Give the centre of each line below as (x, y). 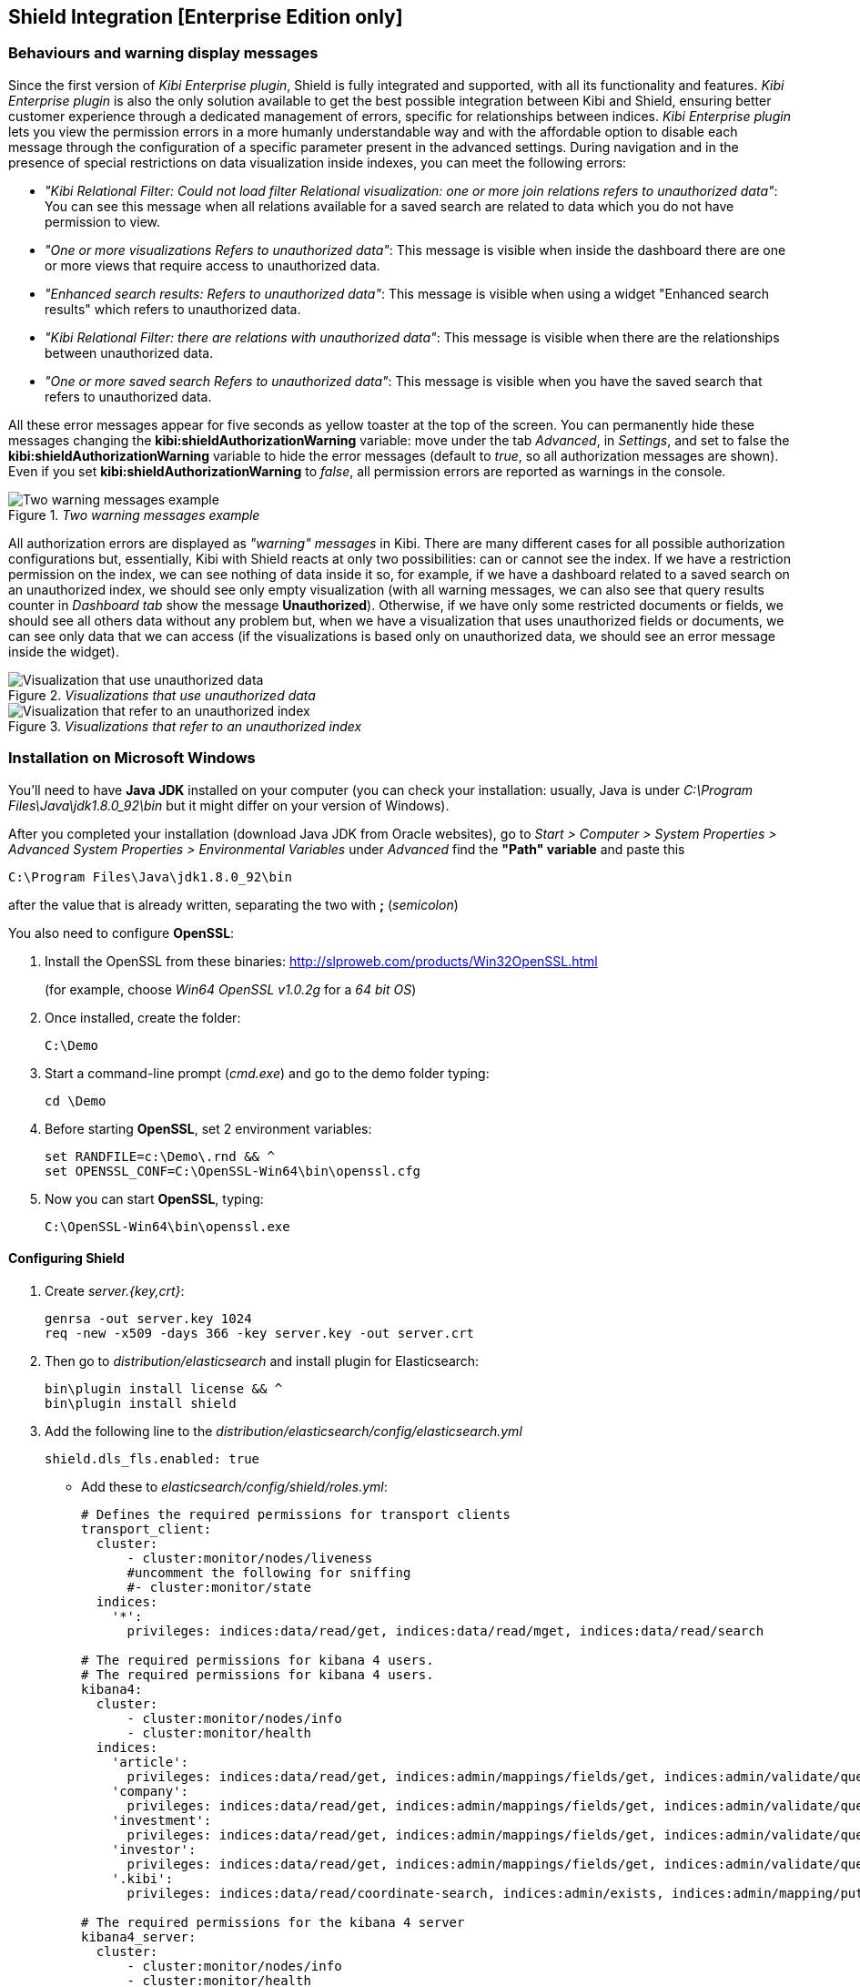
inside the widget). (64, 651)
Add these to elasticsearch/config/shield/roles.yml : (234, 1486)
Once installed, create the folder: (143, 1017)
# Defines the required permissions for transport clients (296, 1514)
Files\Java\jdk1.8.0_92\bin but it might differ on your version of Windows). (229, 805)
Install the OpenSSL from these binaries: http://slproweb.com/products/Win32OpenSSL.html (321, 961)
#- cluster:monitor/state (219, 1587)
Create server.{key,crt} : (115, 1290)
